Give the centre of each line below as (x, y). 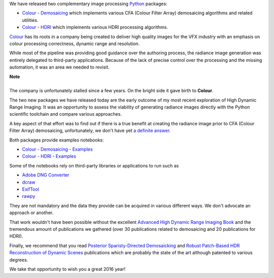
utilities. (30, 20)
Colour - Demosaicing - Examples (58, 149)
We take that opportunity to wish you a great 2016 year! (67, 269)
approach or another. (31, 213)
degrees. (19, 260)
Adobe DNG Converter (46, 175)
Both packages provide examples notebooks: (57, 140)
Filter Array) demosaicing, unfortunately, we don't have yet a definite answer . (90, 131)
